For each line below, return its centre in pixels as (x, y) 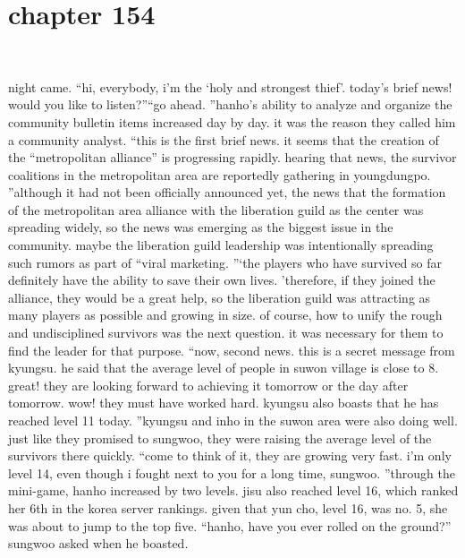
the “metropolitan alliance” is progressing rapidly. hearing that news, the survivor (232, 157)
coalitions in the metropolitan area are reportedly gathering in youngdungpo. (220, 174)
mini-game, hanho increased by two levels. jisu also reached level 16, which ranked (233, 490)
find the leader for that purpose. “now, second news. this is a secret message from (232, 350)
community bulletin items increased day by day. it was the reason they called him (232, 121)
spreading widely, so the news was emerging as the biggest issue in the (201, 227)
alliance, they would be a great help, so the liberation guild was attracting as (220, 297)
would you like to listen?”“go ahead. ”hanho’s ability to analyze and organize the (230, 104)
